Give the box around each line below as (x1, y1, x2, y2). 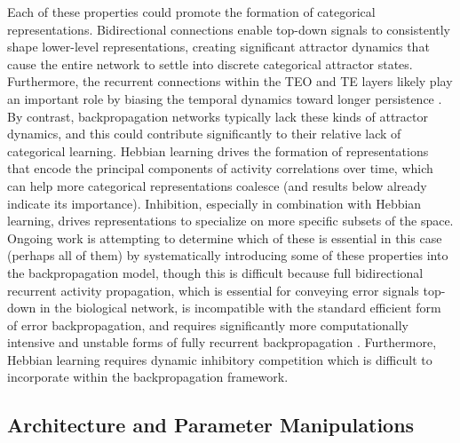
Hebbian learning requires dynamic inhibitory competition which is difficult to (7, 350, 432, 368)
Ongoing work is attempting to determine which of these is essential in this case (7, 228, 442, 247)
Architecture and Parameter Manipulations (7, 411, 415, 439)
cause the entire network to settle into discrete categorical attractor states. (7, 54, 413, 73)
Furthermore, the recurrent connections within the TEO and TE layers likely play (7, 72, 453, 91)
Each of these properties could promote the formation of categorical (7, 3, 376, 20)
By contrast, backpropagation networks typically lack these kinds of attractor (7, 107, 428, 125)
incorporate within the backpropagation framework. (7, 368, 289, 386)
